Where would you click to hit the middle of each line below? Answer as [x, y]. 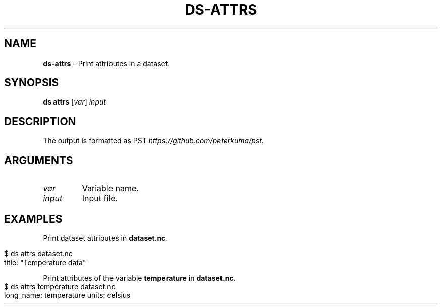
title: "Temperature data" [45, 262]
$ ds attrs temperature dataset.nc [60, 286]
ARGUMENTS [39, 160]
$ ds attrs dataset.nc [38, 253]
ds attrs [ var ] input [74, 102]
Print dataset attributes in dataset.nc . [105, 238]
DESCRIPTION [40, 121]
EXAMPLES [33, 219]
